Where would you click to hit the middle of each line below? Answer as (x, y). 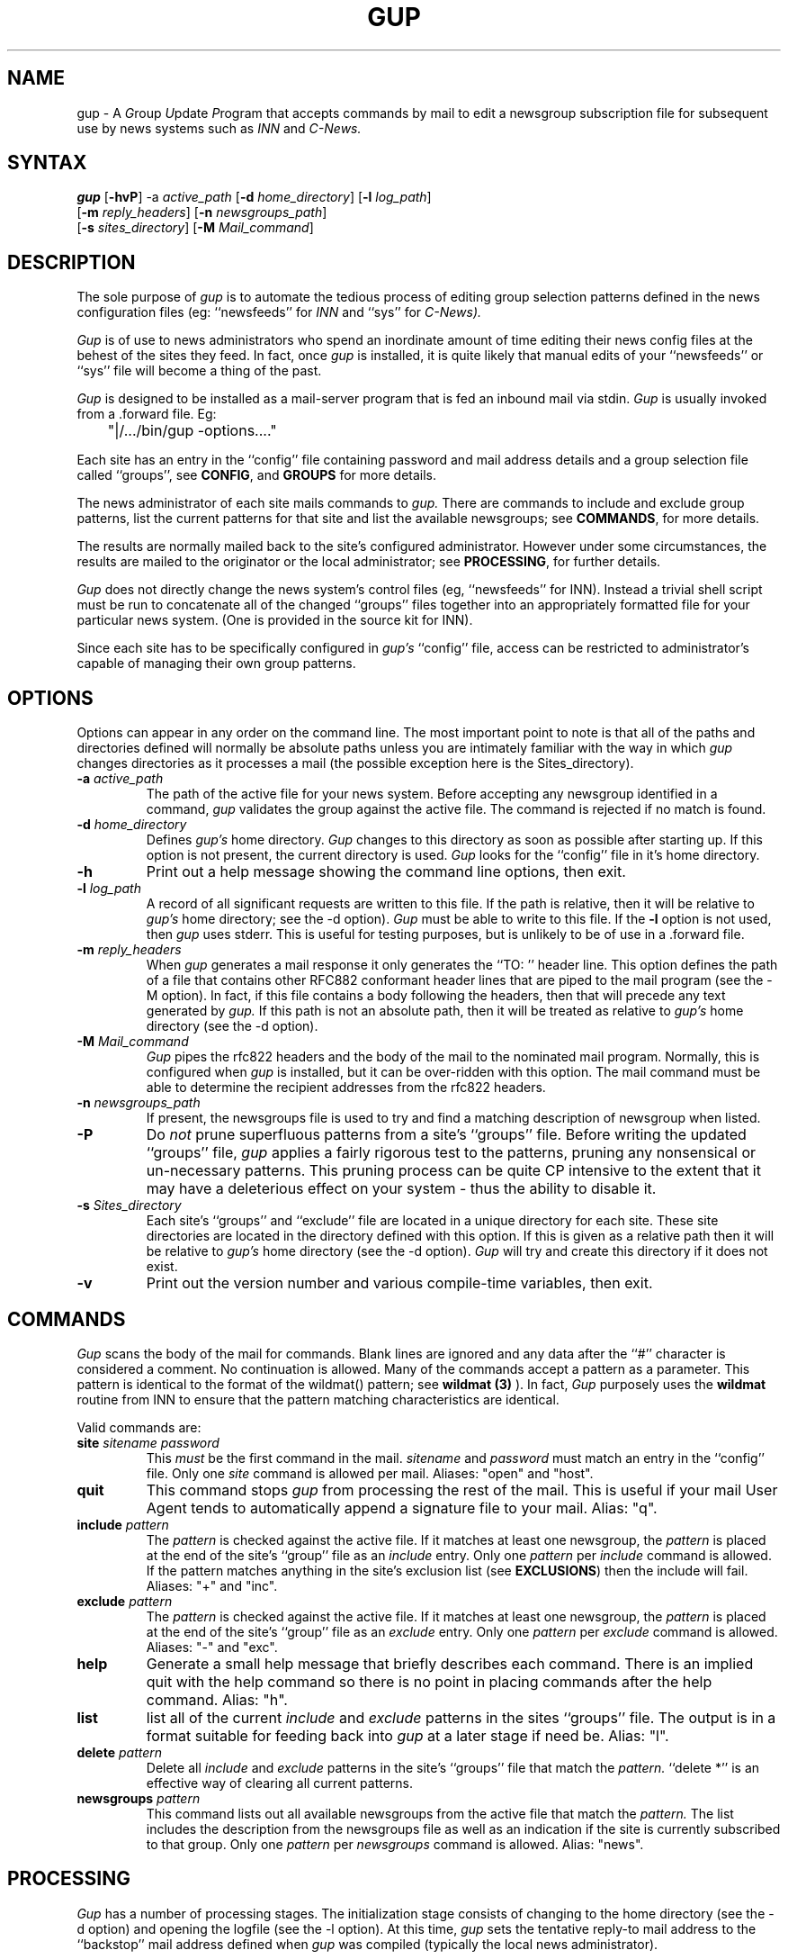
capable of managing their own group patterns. (216, 664)
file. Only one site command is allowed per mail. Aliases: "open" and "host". (370, 1473)
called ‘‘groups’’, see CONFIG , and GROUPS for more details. (257, 475)
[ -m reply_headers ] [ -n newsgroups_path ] (202, 212)
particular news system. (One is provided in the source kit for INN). (275, 620)
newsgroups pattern (139, 1798)
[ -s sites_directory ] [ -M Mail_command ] (195, 228)
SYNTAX (47, 163)
